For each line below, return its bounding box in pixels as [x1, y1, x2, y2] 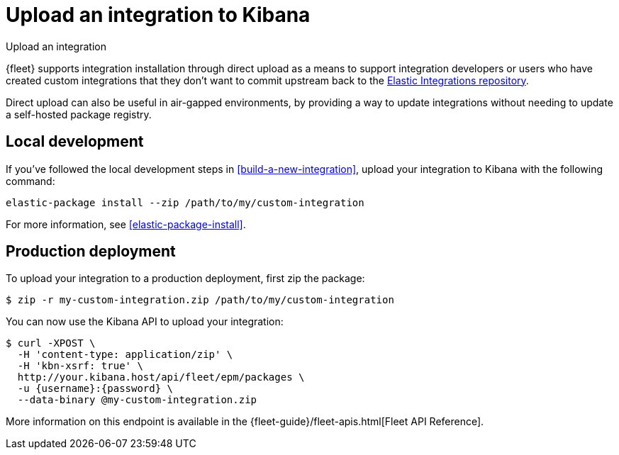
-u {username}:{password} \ [17, 383, 174, 395]
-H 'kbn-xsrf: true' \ [17, 360, 143, 372]
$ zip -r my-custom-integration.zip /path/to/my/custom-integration [6, 294, 394, 306]
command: [6, 174, 55, 187]
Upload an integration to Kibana [6, 3, 311, 27]
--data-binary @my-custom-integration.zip [17, 394, 257, 406]
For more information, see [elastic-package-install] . [6, 218, 246, 230]
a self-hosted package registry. [6, 108, 152, 120]
